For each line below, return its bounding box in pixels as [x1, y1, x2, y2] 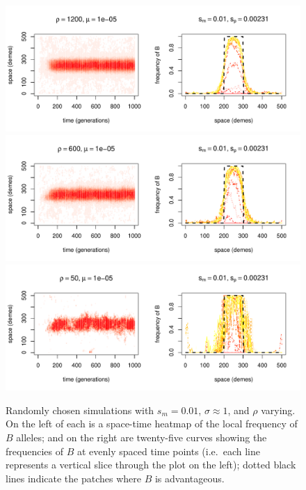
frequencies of [6, 443, 63, 458]
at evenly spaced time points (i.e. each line [76, 443, 260, 458]
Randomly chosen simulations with [6, 402, 154, 417]
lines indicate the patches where [6, 471, 142, 485]
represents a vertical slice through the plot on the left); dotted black [6, 457, 296, 472]
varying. [261, 402, 296, 417]
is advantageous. [154, 471, 225, 485]
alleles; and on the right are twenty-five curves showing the [16, 430, 267, 445]
